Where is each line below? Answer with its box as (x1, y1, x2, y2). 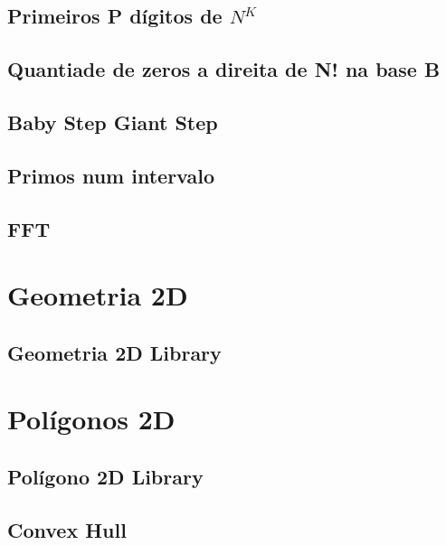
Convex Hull (7, 515, 127, 543)
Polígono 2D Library (7, 462, 204, 490)
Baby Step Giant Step (7, 108, 218, 136)
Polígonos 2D (7, 400, 176, 437)
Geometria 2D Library (7, 338, 222, 366)
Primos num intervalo (7, 161, 215, 189)
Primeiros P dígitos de (7, 2, 223, 30)
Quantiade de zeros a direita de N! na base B (7, 55, 441, 83)
